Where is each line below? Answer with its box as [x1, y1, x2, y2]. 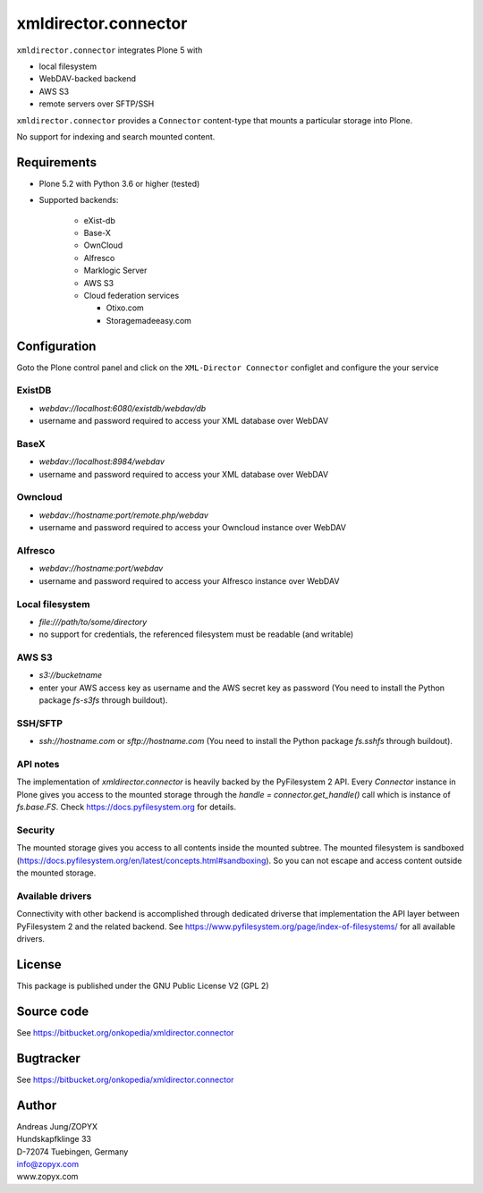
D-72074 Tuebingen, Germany [16, 1146, 129, 1157]
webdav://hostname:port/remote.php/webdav [38, 510, 209, 520]
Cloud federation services [83, 290, 180, 300]
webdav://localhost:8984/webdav [38, 456, 165, 467]
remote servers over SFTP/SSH [38, 98, 155, 109]
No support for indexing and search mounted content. [16, 131, 216, 142]
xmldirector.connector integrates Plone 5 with [16, 45, 203, 55]
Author [16, 1097, 57, 1113]
